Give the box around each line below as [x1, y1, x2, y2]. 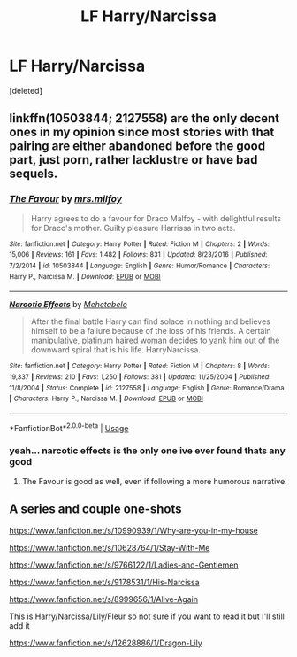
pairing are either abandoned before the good [9, 139, 266, 154]
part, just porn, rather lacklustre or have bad [9, 152, 258, 167]
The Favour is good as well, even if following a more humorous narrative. [21, 475, 287, 486]
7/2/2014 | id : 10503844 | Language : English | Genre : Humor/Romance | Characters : [9, 261, 270, 270]
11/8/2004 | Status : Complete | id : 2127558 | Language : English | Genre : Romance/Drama [9, 383, 285, 392]
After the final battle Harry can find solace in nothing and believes [30, 316, 271, 327]
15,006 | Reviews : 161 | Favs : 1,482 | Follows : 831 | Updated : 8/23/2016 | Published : [9, 251, 268, 259]
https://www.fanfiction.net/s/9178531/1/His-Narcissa [9, 576, 201, 587]
